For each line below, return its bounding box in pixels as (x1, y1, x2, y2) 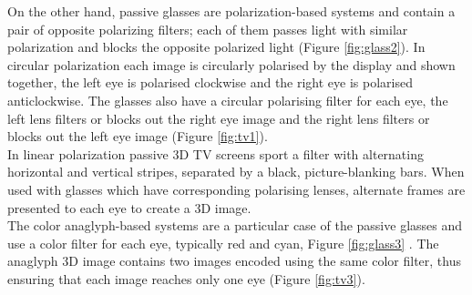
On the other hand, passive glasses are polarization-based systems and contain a (7, 2, 456, 20)
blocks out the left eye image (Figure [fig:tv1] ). (7, 127, 268, 146)
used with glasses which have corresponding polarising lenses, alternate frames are (7, 179, 466, 198)
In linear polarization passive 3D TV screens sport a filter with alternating (7, 144, 424, 163)
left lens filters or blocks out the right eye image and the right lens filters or (7, 108, 430, 127)
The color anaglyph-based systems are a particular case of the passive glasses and (7, 216, 463, 235)
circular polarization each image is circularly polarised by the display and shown (7, 55, 456, 74)
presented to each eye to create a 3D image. (7, 198, 251, 217)
